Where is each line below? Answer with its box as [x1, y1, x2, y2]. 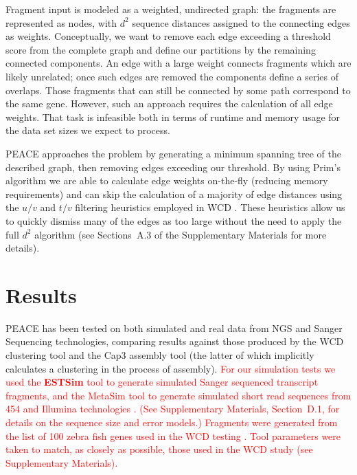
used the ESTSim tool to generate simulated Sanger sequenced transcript [5, 375, 319, 389]
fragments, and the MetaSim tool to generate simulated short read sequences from [5, 388, 352, 402]
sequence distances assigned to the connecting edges [132, 15, 350, 30]
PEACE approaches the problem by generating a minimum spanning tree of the [5, 146, 341, 160]
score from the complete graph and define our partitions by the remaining [5, 42, 316, 56]
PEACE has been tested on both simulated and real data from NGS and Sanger [5, 320, 343, 335]
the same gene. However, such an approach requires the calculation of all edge [5, 96, 333, 111]
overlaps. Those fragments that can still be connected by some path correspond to [5, 82, 351, 97]
